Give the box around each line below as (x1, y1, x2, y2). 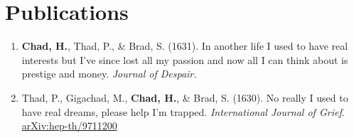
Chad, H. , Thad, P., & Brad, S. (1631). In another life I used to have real (21, 38, 348, 53)
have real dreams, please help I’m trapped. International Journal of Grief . (21, 104, 345, 119)
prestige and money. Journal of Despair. (21, 66, 197, 81)
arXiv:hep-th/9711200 (21, 118, 117, 133)
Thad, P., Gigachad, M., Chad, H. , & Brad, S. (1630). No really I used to (21, 90, 348, 105)
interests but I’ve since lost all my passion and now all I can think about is (21, 52, 348, 67)
